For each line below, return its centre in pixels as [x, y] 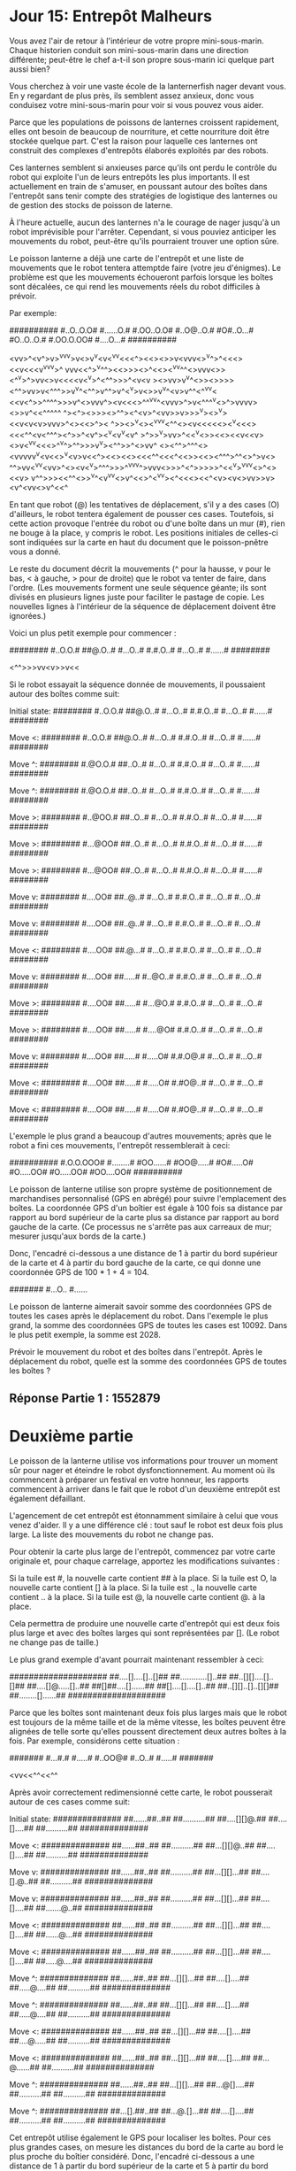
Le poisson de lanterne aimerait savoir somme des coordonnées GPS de [140, 1306]
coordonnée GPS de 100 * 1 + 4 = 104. [79, 1271]
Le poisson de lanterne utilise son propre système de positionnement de [140, 1189]
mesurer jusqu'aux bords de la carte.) [78, 1236]
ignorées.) [28, 615]
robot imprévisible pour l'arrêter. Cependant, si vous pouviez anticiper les [143, 231]
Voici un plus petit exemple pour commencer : [93, 633]
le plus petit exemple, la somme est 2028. [85, 1334]
